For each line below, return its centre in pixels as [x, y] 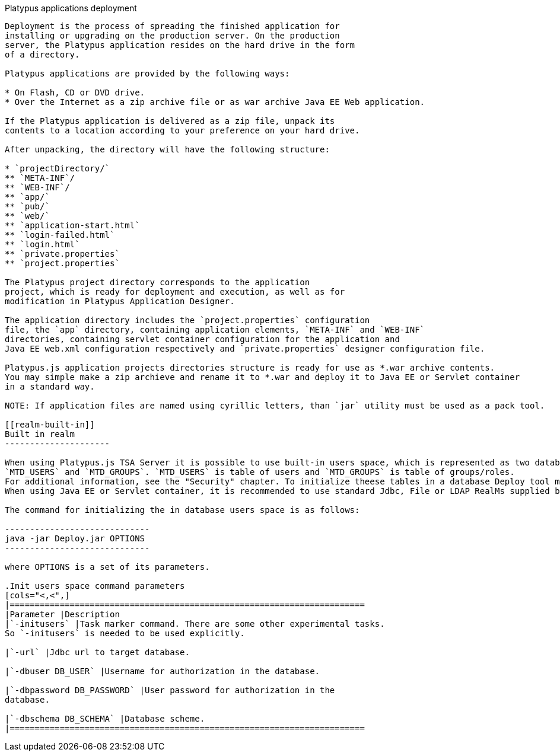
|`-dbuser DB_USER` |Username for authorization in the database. [163, 671]
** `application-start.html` [72, 225]
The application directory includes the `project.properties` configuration [187, 320]
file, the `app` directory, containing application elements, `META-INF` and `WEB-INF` [215, 330]
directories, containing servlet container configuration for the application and [202, 339]
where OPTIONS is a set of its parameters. [107, 567]
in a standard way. [50, 387]
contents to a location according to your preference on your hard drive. [182, 130]
